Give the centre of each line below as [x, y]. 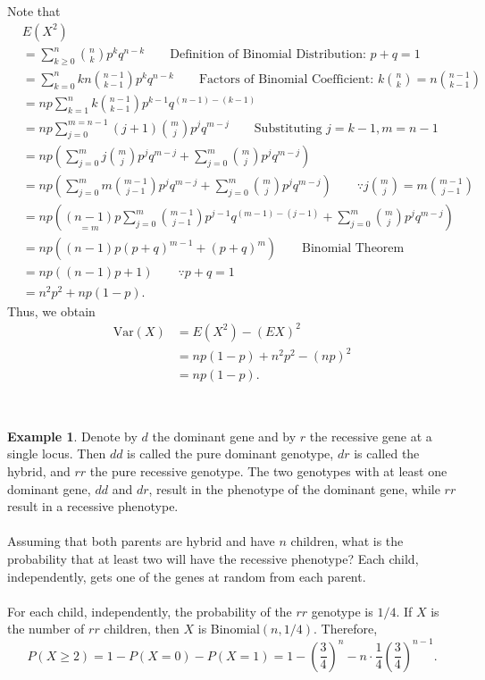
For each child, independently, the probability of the [150, 611]
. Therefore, [345, 629]
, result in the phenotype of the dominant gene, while [294, 488]
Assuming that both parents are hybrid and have [141, 541]
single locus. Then [57, 453]
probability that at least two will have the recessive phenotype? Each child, [213, 559]
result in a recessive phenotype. [93, 506]
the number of [46, 629]
